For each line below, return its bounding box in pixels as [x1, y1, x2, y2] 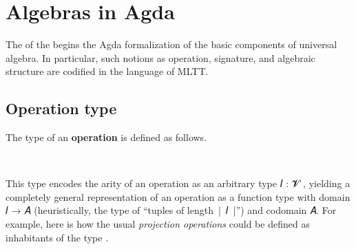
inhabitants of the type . [6, 230, 109, 244]
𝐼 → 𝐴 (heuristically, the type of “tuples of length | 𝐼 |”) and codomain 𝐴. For [6, 203, 337, 217]
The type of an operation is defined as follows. [6, 130, 207, 144]
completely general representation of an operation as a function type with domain [6, 189, 350, 204]
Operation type [6, 98, 117, 119]
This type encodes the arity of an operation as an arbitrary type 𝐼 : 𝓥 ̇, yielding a [6, 176, 350, 191]
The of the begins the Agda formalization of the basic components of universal [6, 37, 337, 52]
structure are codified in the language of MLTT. [6, 64, 209, 78]
